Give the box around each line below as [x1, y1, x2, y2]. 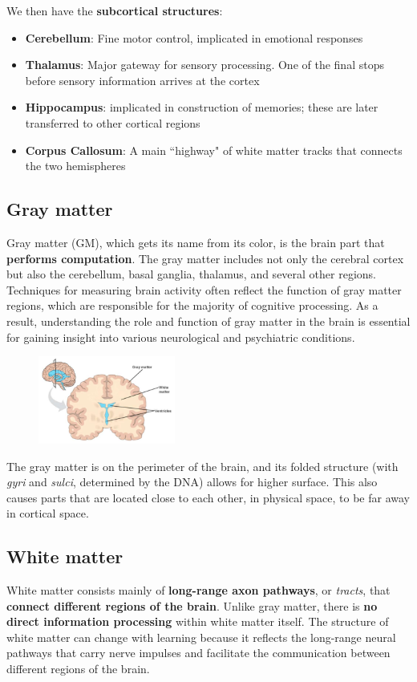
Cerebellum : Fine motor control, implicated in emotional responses [25, 29, 363, 46]
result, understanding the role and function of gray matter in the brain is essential [6, 312, 411, 329]
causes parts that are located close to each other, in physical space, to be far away [6, 489, 410, 505]
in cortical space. [6, 505, 89, 522]
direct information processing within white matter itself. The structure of [6, 613, 389, 630]
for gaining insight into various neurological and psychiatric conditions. [6, 328, 355, 345]
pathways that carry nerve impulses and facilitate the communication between [6, 644, 391, 661]
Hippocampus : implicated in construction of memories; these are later [25, 99, 379, 116]
